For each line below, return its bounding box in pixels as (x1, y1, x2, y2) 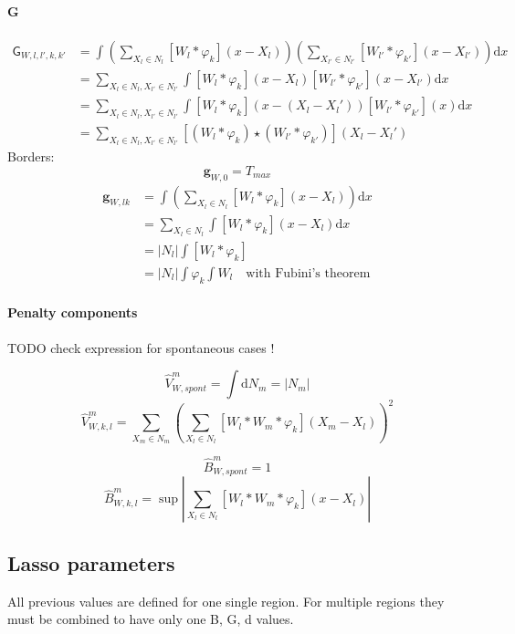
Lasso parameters (7, 548, 175, 577)
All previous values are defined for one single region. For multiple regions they (7, 591, 445, 610)
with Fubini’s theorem (246, 266, 371, 280)
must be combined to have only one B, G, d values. (7, 609, 294, 629)
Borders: (7, 147, 55, 166)
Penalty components (7, 303, 138, 322)
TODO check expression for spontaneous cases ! (7, 338, 275, 357)
